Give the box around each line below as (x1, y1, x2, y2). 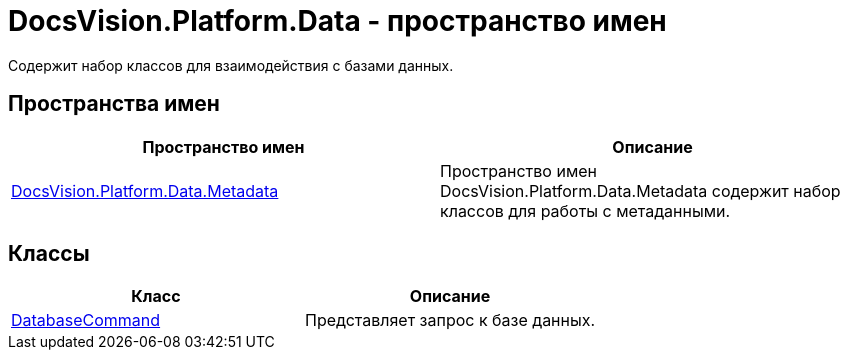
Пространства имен (8, 91, 220, 117)
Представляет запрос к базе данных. (305, 310, 596, 331)
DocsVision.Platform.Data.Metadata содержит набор (440, 180, 841, 201)
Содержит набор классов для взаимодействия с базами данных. (8, 56, 454, 74)
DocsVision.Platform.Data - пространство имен (8, 4, 667, 38)
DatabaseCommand (11, 310, 161, 331)
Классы (8, 241, 90, 267)
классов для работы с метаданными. (440, 200, 731, 221)
